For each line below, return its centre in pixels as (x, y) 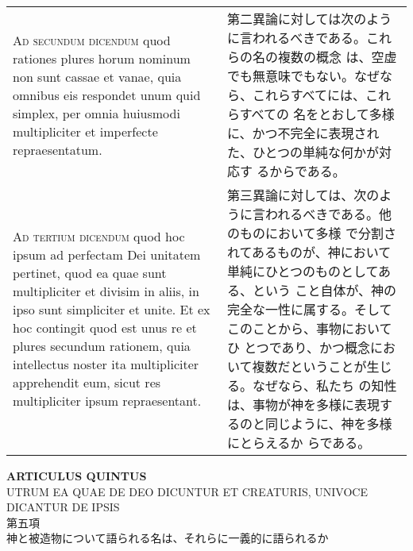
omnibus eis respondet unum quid (107, 94)
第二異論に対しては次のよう (310, 19)
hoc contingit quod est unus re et (105, 328)
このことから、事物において (310, 328)
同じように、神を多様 (329, 424)
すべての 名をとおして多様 (317, 114)
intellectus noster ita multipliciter (106, 364)
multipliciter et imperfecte (85, 131)
